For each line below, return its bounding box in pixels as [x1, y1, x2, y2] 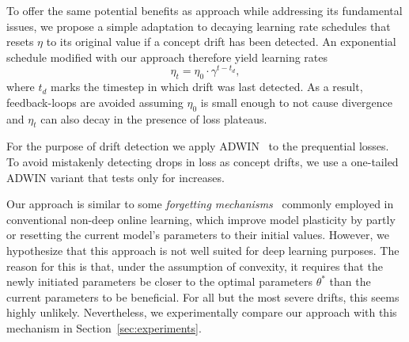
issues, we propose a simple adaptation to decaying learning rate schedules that [6, 17, 391, 34]
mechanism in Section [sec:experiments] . [6, 319, 202, 336]
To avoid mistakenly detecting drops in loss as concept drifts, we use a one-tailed [6, 154, 399, 170]
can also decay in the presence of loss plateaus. [40, 110, 267, 127]
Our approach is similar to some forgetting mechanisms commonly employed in [6, 196, 394, 212]
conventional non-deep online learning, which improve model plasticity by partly [6, 211, 396, 227]
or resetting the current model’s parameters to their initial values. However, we [6, 226, 389, 243]
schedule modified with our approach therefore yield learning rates [6, 48, 328, 65]
